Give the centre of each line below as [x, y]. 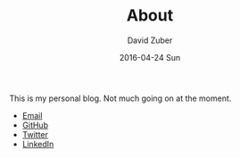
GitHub [35, 125]
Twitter [35, 134]
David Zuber [150, 40]
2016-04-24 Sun [150, 57]
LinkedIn [38, 144]
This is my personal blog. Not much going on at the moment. [120, 98]
